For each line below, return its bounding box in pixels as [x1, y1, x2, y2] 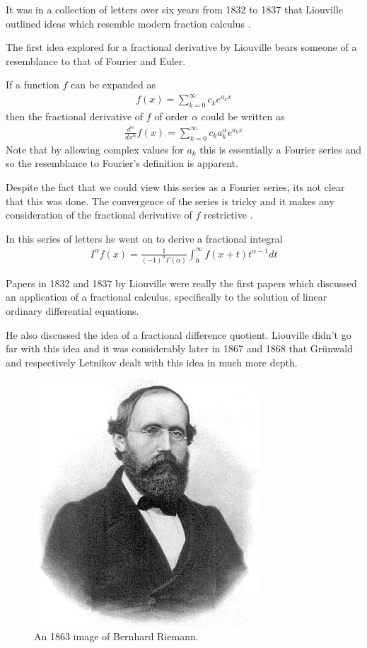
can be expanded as [71, 77, 156, 92]
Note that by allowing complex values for [6, 141, 184, 156]
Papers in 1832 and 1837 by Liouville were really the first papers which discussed [6, 275, 357, 290]
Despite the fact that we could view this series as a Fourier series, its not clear [6, 179, 345, 194]
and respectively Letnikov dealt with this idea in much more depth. [6, 354, 298, 369]
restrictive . [204, 207, 253, 222]
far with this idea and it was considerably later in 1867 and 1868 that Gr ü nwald [6, 341, 353, 356]
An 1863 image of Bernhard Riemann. [34, 628, 199, 643]
